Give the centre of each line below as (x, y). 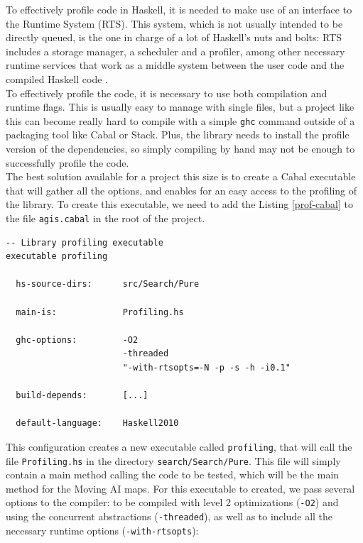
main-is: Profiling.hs (100, 312)
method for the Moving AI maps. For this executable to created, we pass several (180, 488)
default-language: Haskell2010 (97, 423)
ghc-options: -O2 (77, 340)
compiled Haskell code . (57, 78)
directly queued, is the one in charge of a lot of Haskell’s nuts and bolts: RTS (174, 37)
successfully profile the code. (67, 162)
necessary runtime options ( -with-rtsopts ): (102, 530)
